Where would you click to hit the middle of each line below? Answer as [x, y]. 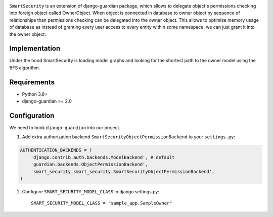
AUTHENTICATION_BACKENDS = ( [56, 150]
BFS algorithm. [25, 68]
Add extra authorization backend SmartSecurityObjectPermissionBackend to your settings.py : [128, 137]
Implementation [35, 49]
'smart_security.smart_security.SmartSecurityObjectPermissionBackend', [123, 171]
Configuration [32, 115]
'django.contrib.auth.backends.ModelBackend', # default [103, 157]
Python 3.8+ [35, 94]
